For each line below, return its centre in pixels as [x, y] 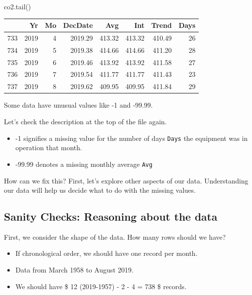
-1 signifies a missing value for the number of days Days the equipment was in [132, 138]
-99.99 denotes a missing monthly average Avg [84, 164]
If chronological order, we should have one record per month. [106, 253]
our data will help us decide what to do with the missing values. [100, 190]
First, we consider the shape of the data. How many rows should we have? [115, 237]
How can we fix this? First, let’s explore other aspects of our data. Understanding [126, 180]
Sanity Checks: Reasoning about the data [111, 216]
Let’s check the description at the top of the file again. [85, 121]
